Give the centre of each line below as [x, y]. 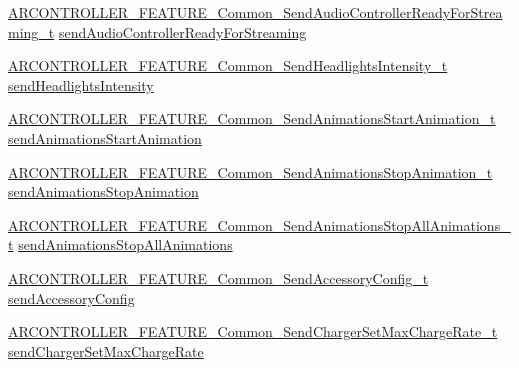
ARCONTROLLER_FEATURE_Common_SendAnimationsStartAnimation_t [252, 118]
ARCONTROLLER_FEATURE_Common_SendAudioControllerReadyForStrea [255, 12]
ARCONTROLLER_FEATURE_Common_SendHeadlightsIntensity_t [228, 65]
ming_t [31, 31]
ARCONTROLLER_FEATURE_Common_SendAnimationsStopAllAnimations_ [259, 224]
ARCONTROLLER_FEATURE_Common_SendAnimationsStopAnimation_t [250, 171]
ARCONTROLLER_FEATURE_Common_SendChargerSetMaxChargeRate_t [253, 331]
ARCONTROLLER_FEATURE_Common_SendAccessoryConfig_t [218, 277]
